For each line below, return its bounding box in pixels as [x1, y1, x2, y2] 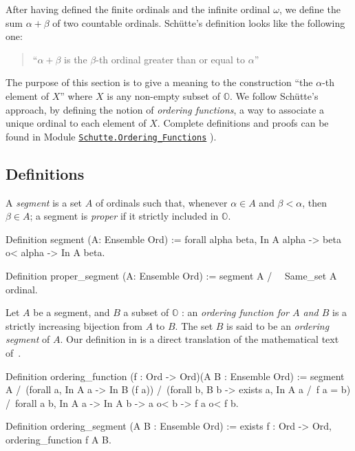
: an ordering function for [182, 305, 289, 319]
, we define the [279, 2, 341, 16]
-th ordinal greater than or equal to [96, 52, 246, 66]
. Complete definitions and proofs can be [157, 116, 329, 130]
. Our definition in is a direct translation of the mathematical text [60, 332, 339, 346]
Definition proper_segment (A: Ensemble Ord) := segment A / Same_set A [6, 268, 337, 282]
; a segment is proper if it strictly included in [30, 209, 219, 223]
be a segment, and [33, 305, 110, 319]
